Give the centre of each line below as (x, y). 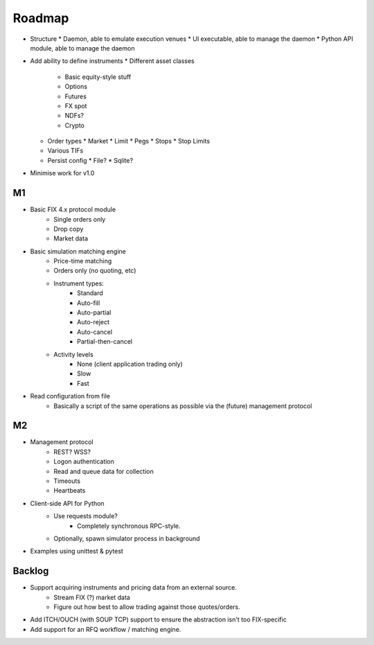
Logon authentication (84, 461)
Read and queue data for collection (104, 471)
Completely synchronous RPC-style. (129, 526)
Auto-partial (94, 312)
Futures (75, 96)
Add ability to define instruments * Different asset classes (113, 61)
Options (76, 87)
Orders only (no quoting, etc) (95, 271)
